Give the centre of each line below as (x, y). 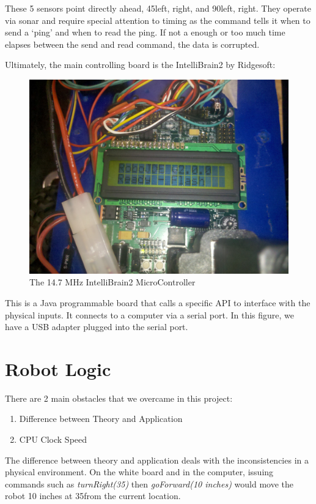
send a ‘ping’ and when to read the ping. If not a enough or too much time (145, 32)
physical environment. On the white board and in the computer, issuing (139, 472)
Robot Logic (58, 368)
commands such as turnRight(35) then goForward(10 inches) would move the (149, 483)
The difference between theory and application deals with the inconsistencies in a (157, 460)
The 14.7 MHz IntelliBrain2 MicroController (112, 282)
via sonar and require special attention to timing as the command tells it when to (158, 20)
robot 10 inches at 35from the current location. (93, 496)
